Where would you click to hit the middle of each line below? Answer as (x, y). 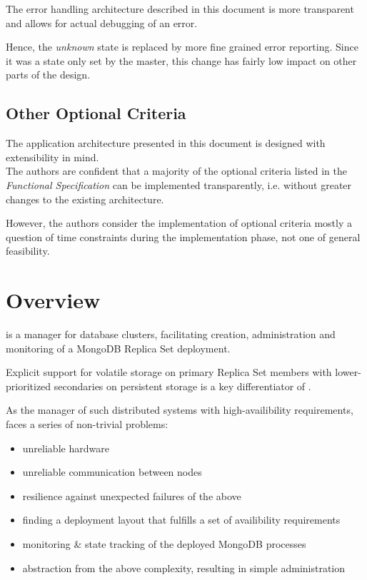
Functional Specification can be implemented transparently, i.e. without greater (179, 184)
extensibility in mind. (52, 157)
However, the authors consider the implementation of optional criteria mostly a (179, 223)
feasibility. (28, 251)
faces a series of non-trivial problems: (87, 424)
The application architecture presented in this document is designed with (166, 143)
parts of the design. (48, 75)
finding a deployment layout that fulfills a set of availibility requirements (181, 520)
